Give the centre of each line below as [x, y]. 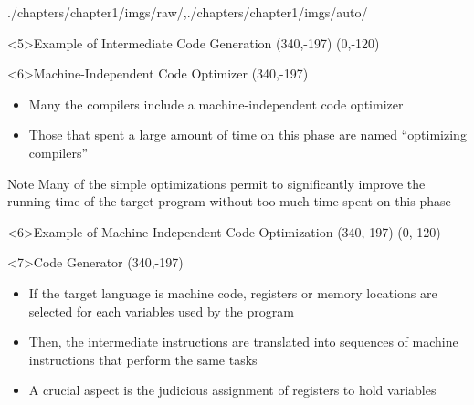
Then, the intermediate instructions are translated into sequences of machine [243, 342]
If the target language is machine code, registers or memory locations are [233, 292]
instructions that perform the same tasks [143, 359]
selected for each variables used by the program [161, 311]
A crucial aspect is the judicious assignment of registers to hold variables [232, 390]
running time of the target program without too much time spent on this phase [229, 201]
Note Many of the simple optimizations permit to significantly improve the [216, 183]
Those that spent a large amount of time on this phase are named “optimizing [248, 135]
